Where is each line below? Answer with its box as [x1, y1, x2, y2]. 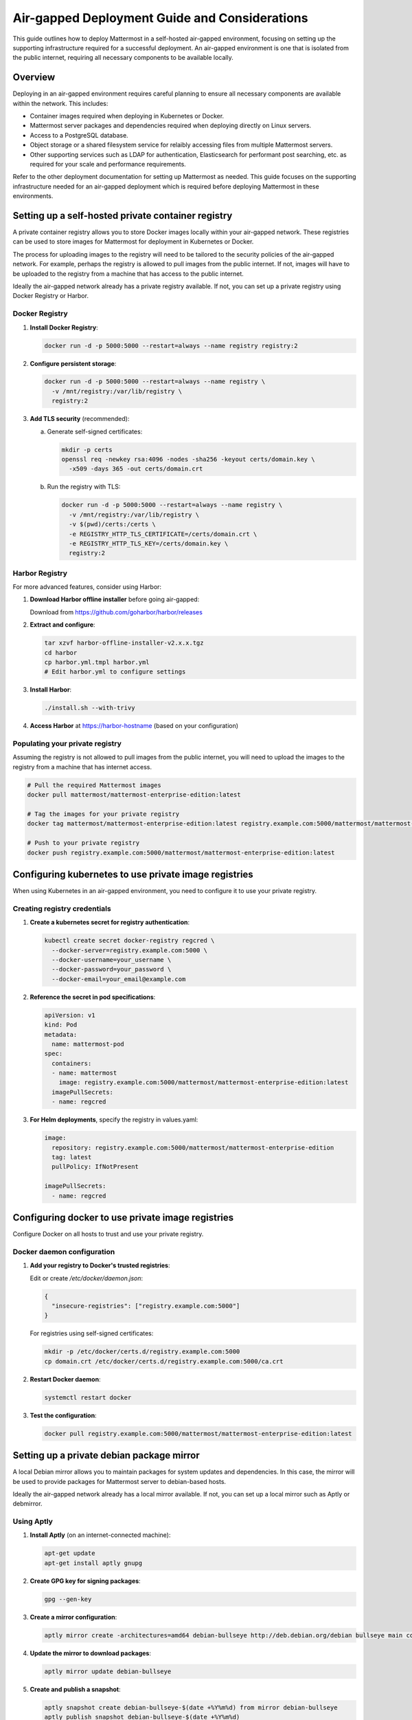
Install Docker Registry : [30, 323, 99, 332]
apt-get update [44, 1549, 95, 1558]
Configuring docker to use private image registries [12, 1212, 234, 1223]
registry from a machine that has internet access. [12, 762, 152, 771]
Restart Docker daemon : [30, 1375, 101, 1383]
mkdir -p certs [61, 446, 113, 453]
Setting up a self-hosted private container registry [12, 210, 233, 222]
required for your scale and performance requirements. [30, 160, 187, 168]
